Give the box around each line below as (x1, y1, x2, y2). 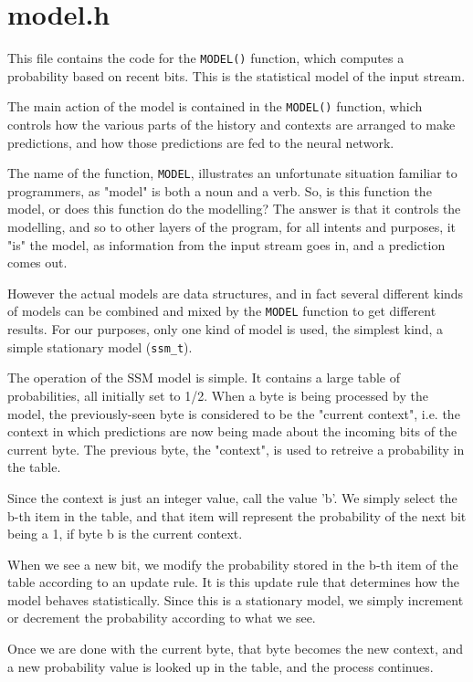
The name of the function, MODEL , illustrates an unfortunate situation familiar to (7, 163, 457, 183)
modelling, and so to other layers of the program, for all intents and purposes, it (7, 217, 457, 236)
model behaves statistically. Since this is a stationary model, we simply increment (7, 590, 464, 609)
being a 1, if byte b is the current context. (7, 524, 243, 543)
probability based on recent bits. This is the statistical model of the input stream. (7, 66, 466, 85)
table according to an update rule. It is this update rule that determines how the (7, 572, 460, 592)
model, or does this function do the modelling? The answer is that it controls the (7, 199, 461, 218)
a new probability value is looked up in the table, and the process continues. (7, 656, 434, 676)
